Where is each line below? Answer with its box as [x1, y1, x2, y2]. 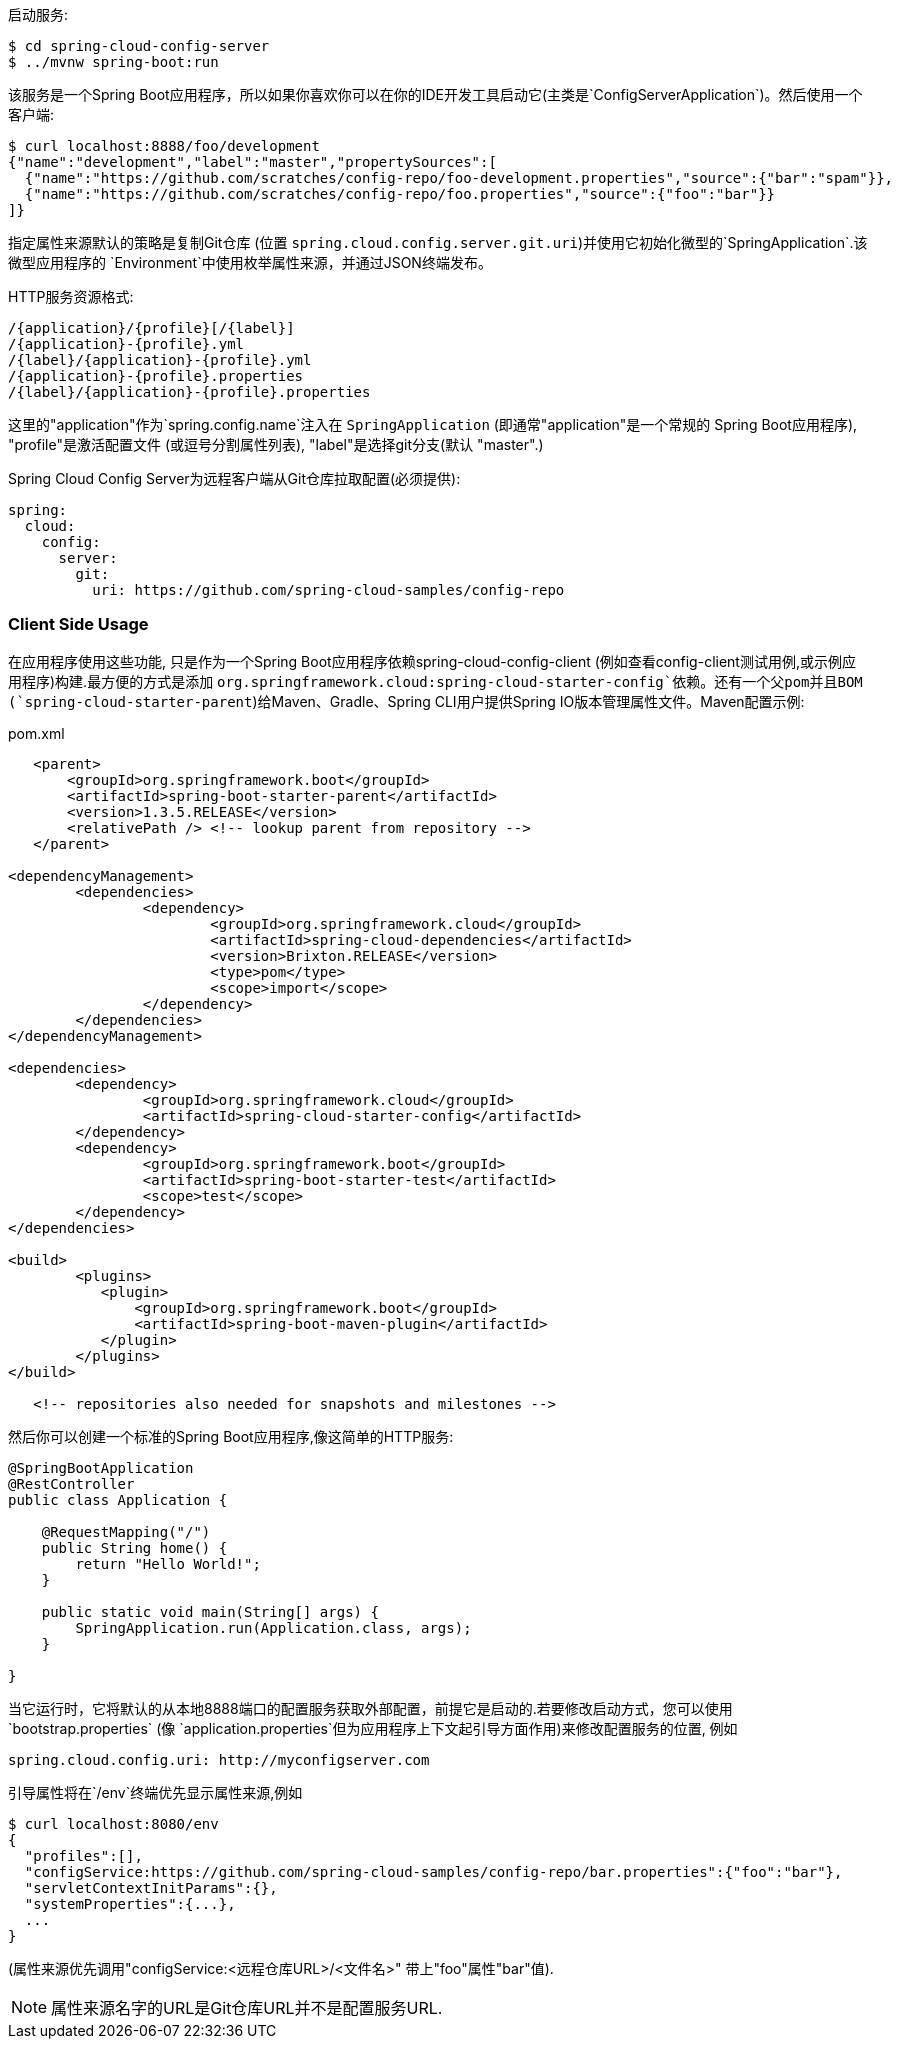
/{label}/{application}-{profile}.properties [8, 384, 371, 400]
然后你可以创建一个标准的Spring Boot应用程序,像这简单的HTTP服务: [8, 1427, 454, 1445]
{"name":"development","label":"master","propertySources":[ [8, 154, 497, 170]
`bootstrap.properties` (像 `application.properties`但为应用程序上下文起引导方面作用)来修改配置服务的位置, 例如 [8, 1719, 738, 1737]
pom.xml [8, 724, 65, 742]
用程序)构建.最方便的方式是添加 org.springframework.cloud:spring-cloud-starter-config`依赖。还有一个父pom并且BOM [8, 672, 863, 690]
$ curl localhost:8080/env [8, 1815, 219, 1832]
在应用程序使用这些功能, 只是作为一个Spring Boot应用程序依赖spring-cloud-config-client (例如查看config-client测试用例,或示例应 [8, 652, 856, 670]
